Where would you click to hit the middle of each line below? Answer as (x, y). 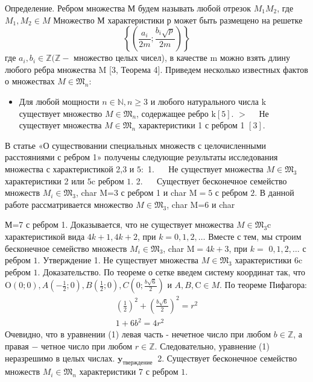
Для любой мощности (59, 101)
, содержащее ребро (172, 113)
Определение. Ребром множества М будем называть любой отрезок (128, 8)
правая (17, 346)
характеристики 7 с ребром (129, 371)
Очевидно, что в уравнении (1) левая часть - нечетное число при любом (138, 334)
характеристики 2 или (45, 180)
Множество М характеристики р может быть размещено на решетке (178, 20)
